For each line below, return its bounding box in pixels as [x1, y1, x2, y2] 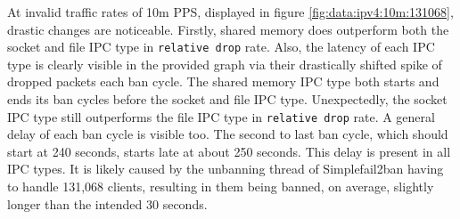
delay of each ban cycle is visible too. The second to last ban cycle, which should [7, 125, 448, 143]
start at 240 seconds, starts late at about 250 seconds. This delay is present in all [7, 142, 451, 160]
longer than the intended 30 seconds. [7, 194, 208, 213]
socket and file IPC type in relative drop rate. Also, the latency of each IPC [7, 37, 435, 56]
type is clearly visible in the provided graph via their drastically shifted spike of [7, 54, 442, 73]
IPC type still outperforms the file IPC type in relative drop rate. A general [7, 107, 435, 126]
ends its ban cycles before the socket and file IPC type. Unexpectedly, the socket [7, 90, 448, 109]
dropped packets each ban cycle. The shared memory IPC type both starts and [7, 72, 439, 91]
